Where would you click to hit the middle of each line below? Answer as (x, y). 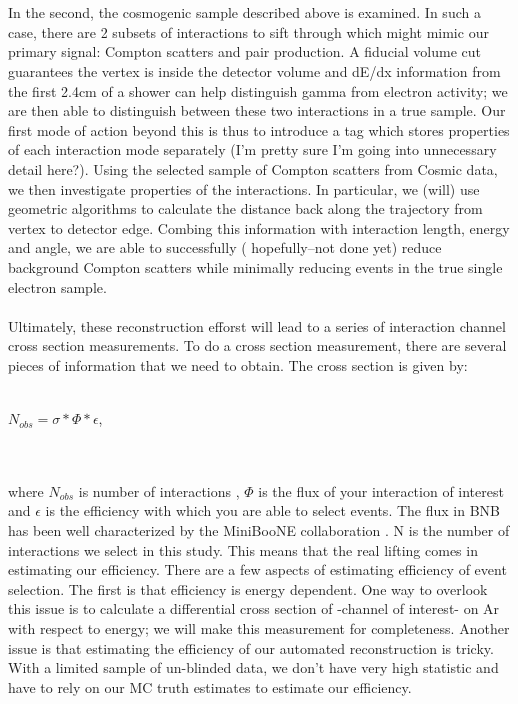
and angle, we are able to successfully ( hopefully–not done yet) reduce (225, 247)
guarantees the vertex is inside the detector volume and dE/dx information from (254, 70)
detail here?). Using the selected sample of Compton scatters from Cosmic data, (253, 168)
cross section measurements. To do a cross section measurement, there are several (257, 345)
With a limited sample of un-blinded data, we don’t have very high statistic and (253, 667)
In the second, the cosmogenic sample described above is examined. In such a (244, 12)
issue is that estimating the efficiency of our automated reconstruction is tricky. (251, 647)
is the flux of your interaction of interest (381, 490)
